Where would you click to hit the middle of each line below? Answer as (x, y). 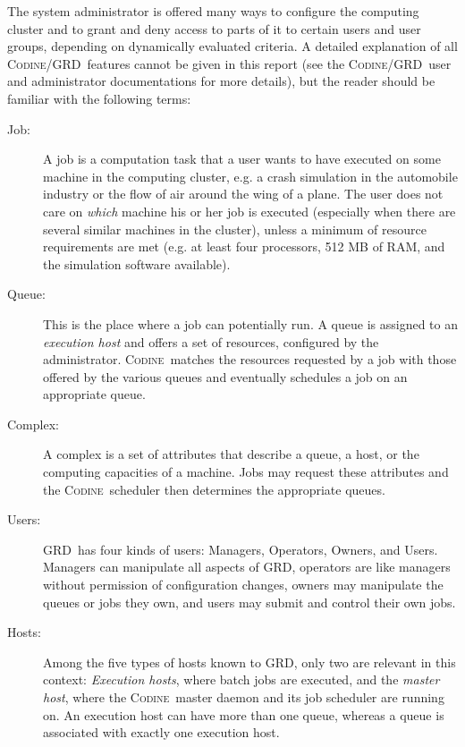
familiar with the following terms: (99, 98)
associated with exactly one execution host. (161, 732)
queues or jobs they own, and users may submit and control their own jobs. (249, 602)
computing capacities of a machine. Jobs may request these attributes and (246, 472)
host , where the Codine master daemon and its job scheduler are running (244, 697)
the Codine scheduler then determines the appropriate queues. (214, 489)
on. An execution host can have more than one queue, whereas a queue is (244, 714)
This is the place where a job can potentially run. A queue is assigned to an (251, 323)
